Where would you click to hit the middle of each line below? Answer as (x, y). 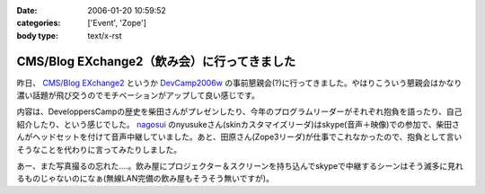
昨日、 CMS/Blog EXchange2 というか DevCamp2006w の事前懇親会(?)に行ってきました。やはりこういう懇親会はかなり (239, 83)
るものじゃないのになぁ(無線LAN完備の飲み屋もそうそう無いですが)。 (145, 179)
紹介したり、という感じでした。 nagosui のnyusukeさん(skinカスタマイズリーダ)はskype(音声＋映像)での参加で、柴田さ (238, 124)
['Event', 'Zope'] (117, 23)
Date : (27, 10)
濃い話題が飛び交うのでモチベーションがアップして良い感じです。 (138, 95)
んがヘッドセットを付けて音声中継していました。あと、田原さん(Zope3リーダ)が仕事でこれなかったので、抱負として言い (239, 137)
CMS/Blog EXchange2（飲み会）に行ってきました (156, 62)
